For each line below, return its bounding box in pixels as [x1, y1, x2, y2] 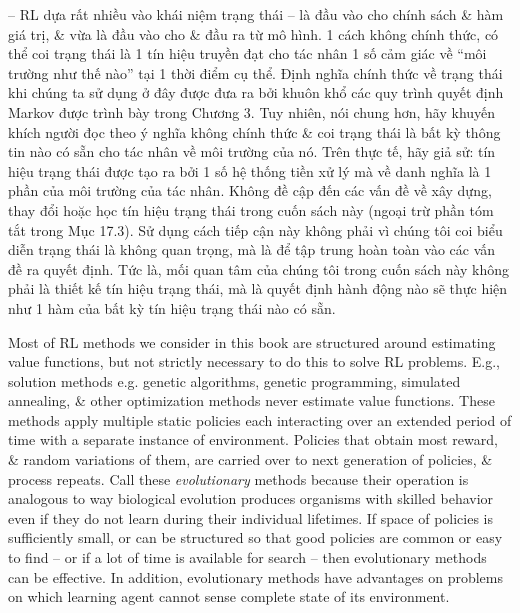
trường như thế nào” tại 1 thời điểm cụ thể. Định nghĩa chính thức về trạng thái [8, 62, 503, 83]
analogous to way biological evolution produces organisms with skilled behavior [8, 488, 494, 509]
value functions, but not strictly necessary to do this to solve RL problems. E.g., [8, 351, 501, 372]
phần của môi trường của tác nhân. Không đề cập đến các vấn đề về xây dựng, [8, 180, 492, 201]
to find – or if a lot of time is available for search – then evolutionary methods [8, 547, 487, 568]
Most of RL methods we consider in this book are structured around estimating [8, 331, 496, 352]
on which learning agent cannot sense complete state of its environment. [8, 586, 450, 607]
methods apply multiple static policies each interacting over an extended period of [8, 409, 512, 430]
